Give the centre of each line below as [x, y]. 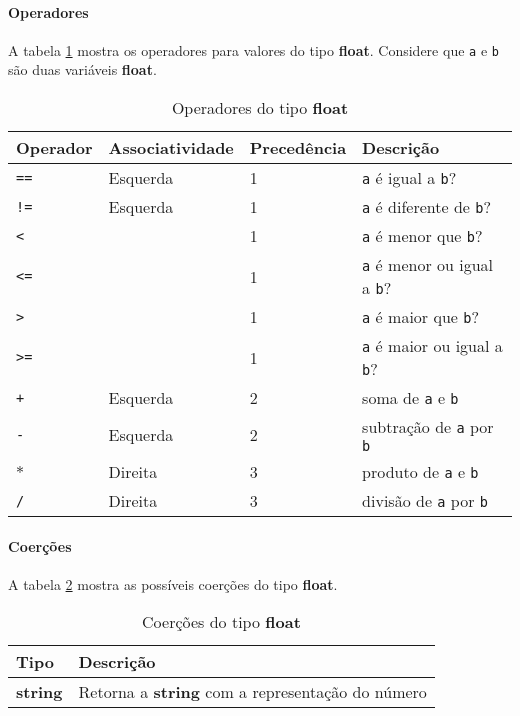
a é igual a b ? [409, 178]
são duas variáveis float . [82, 69]
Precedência [298, 148]
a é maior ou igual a [432, 346]
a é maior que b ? [420, 317]
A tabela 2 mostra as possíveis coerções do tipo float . [173, 583]
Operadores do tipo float [260, 108]
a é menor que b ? [422, 236]
